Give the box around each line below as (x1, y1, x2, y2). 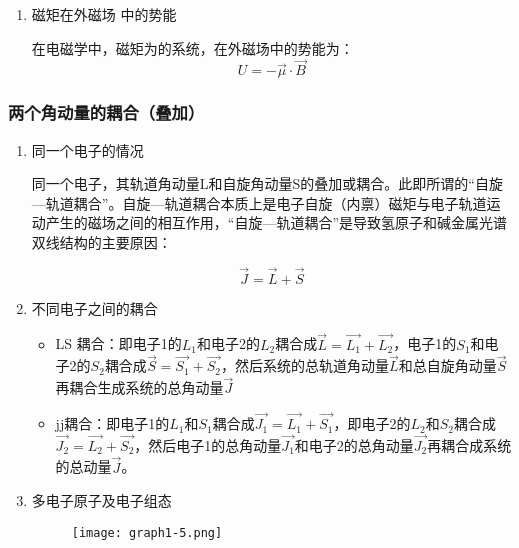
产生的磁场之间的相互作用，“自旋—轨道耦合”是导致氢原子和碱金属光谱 (45, 212, 508, 233)
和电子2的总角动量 (294, 434, 414, 455)
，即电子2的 (333, 413, 411, 434)
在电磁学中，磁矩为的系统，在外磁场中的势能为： (31, 37, 354, 58)
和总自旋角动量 (398, 355, 497, 376)
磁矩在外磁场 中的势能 (31, 4, 177, 24)
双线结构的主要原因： (31, 232, 172, 252)
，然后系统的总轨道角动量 (221, 355, 389, 376)
